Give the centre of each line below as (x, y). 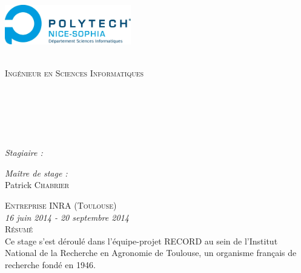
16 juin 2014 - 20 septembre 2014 (67, 217)
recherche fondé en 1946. (50, 265)
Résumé (19, 229)
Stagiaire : (24, 153)
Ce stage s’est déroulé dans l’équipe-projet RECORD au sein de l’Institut (141, 241)
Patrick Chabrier (37, 185)
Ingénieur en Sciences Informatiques (74, 72)
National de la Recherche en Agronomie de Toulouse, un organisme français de (151, 253)
